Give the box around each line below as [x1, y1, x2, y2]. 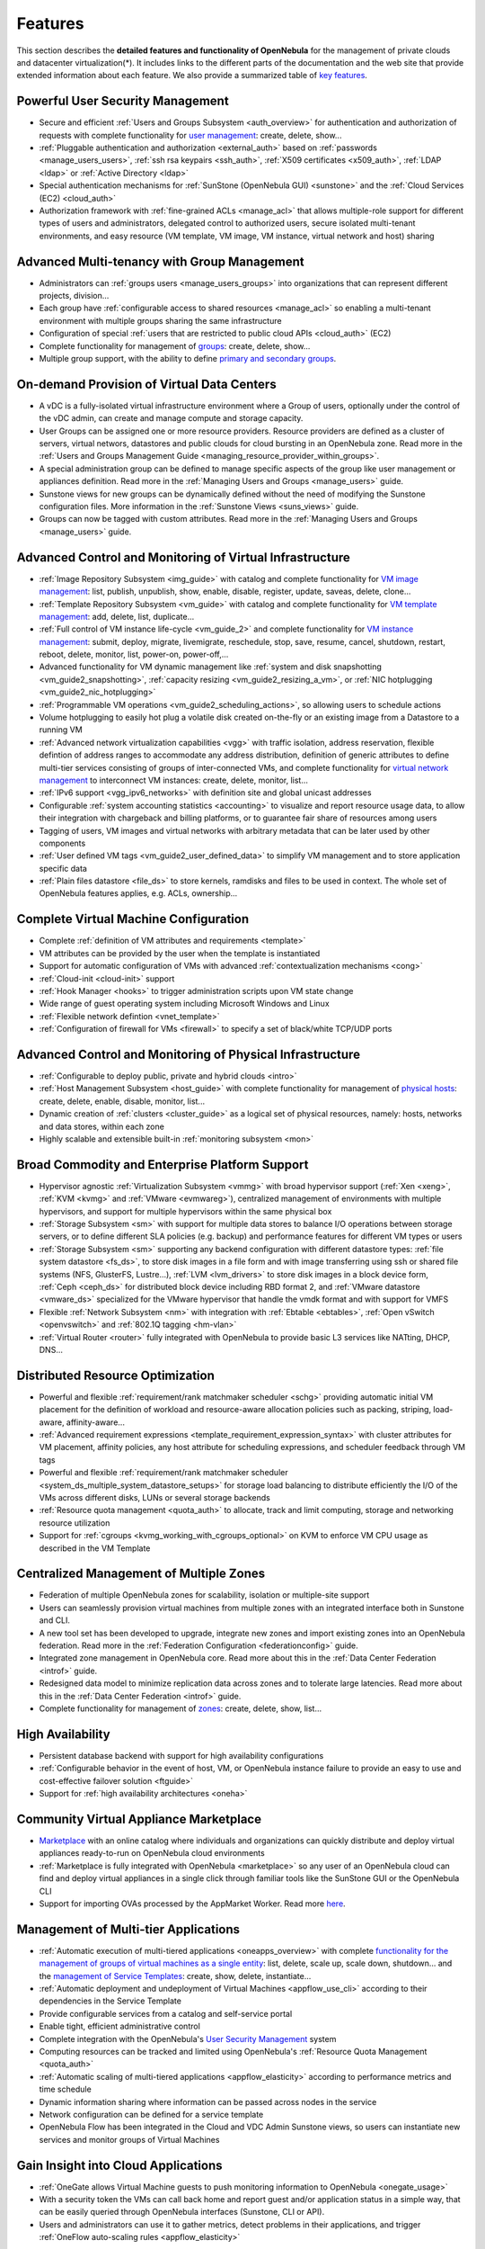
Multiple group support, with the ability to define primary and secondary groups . [39, 354, 337, 363]
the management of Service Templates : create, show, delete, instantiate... [39, 1970, 312, 1981]
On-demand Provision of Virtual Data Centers [16, 376, 278, 391]
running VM [39, 724, 83, 735]
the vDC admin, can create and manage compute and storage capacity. [39, 413, 304, 424]
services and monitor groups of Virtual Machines [39, 2134, 220, 2145]
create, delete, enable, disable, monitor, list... [39, 1096, 206, 1107]
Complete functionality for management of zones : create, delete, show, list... [39, 1703, 322, 1714]
